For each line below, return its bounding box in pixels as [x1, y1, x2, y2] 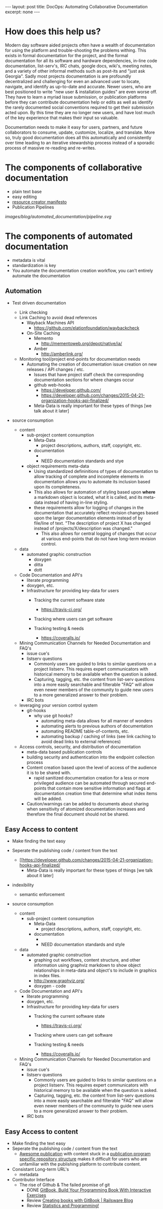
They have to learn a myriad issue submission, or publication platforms [5, 94, 147, 100]
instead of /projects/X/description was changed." [34, 525, 133, 531]
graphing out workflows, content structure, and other [34, 957, 141, 963]
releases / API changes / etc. [26, 366, 85, 372]
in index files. [34, 973, 61, 979]
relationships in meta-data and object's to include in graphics [34, 967, 157, 973]
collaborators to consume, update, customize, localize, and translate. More [5, 129, 155, 135]
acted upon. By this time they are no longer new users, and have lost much [5, 109, 155, 115]
